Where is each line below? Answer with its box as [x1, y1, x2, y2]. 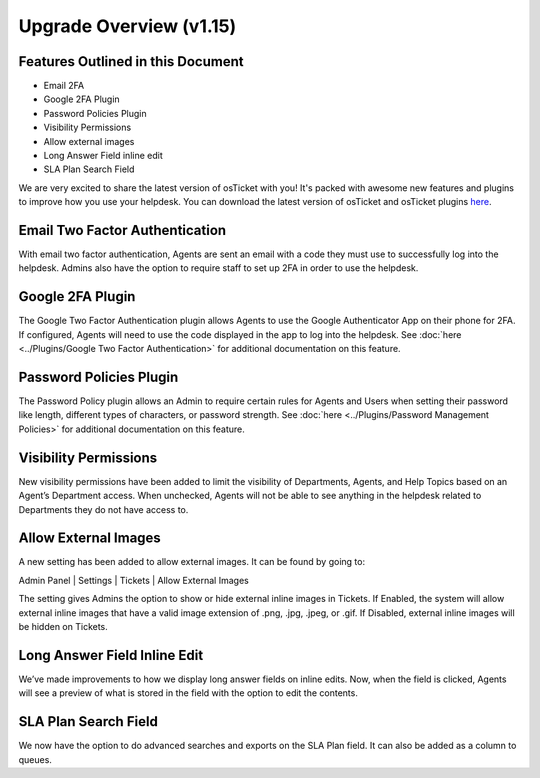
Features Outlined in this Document [18, 53, 244, 70]
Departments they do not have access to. [18, 503, 189, 515]
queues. [18, 753, 52, 765]
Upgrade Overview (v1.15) [18, 15, 237, 37]
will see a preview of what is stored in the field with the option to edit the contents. [18, 687, 359, 699]
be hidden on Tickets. [18, 621, 109, 633]
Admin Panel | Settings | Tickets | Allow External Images [18, 574, 249, 586]
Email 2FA [43, 80, 85, 92]
